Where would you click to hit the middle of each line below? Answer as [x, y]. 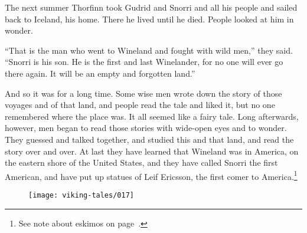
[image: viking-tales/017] [81, 195]
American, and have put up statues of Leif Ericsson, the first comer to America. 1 [151, 175]
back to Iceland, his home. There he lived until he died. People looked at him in [149, 19]
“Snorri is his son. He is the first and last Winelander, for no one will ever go [144, 62]
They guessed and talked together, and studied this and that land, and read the [149, 139]
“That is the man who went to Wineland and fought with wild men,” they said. [149, 50]
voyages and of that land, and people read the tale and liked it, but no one [140, 105]
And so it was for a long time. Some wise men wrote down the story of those [143, 93]
